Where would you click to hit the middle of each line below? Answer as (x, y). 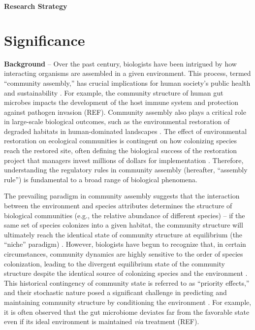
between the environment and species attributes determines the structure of (118, 206)
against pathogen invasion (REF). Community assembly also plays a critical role (125, 112)
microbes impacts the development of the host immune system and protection (121, 102)
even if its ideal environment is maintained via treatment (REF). (102, 321)
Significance (45, 40)
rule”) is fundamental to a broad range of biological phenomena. (101, 179)
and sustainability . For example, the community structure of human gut (114, 92)
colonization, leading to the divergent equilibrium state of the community (114, 263)
